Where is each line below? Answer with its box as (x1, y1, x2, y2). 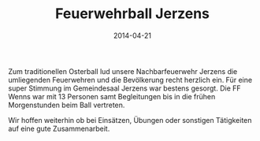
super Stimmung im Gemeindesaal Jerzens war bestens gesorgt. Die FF (8, 83, 242, 93)
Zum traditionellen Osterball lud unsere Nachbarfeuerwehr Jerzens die (8, 66, 238, 76)
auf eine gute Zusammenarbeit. (8, 124, 110, 133)
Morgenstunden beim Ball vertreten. (8, 100, 125, 109)
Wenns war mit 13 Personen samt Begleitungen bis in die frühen (8, 91, 216, 101)
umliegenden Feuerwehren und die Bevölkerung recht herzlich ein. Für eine (8, 75, 253, 84)
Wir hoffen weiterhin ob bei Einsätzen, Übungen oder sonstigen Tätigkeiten (8, 115, 252, 124)
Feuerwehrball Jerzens (54, 5, 210, 23)
